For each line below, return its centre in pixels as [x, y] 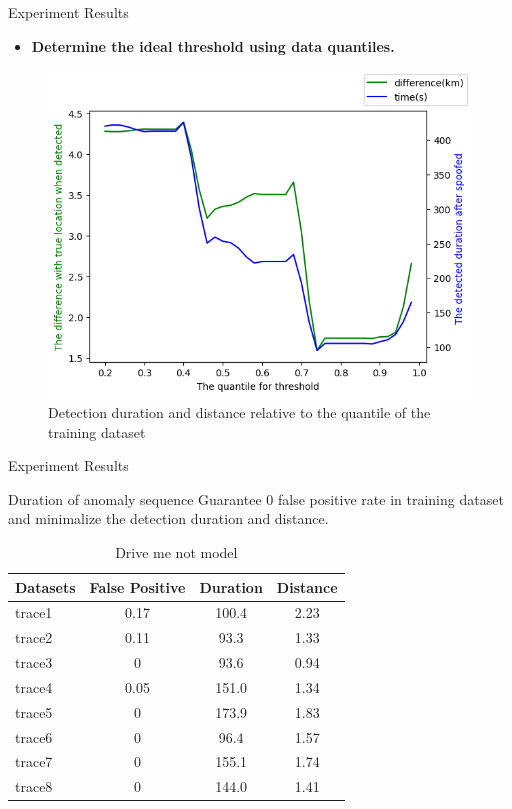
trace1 [34, 612]
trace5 [34, 711]
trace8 [34, 786]
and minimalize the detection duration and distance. [168, 518]
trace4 [34, 686]
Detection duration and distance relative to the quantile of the [239, 411]
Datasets [45, 586]
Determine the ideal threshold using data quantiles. [213, 45]
